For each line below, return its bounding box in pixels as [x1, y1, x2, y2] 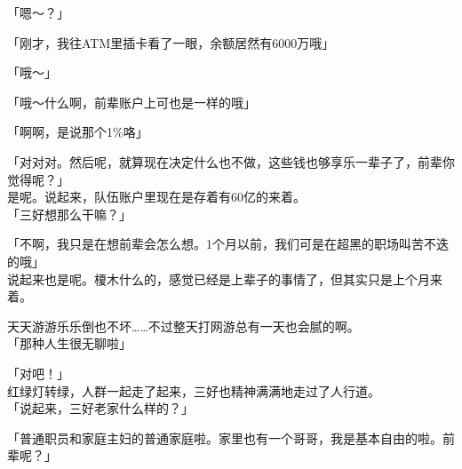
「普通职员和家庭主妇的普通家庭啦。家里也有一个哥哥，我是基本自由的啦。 [7, 428, 442, 447]
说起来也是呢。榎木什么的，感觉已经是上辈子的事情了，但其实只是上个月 [7, 269, 430, 288]
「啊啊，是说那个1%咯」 [7, 123, 148, 141]
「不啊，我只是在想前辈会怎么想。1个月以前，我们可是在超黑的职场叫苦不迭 [7, 234, 449, 253]
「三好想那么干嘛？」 [7, 204, 131, 223]
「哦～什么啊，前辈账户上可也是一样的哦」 [7, 92, 256, 111]
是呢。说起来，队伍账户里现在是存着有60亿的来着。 [7, 187, 306, 206]
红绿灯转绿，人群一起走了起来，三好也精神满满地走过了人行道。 [7, 381, 380, 400]
